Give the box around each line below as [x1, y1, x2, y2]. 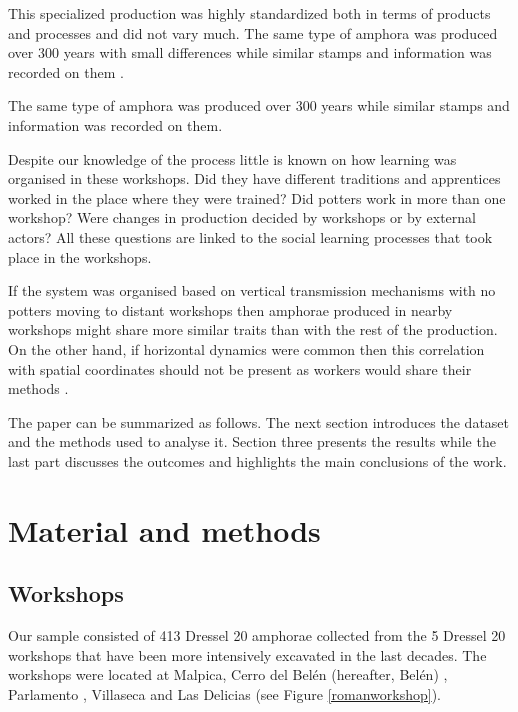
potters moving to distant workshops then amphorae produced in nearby [8, 299, 453, 320]
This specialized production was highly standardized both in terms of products [8, 3, 491, 23]
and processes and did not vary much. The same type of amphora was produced [8, 22, 498, 43]
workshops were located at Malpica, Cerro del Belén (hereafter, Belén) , [8, 664, 448, 685]
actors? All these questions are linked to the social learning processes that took [8, 226, 493, 247]
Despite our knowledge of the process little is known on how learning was [8, 148, 457, 169]
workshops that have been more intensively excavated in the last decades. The [8, 644, 487, 665]
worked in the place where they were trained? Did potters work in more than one [8, 187, 506, 208]
